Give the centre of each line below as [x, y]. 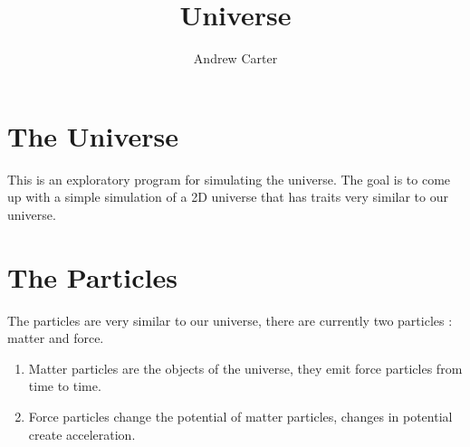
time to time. [65, 386]
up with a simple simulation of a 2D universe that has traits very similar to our [228, 197]
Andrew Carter [235, 58]
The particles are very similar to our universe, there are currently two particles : [230, 320]
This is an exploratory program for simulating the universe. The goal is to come [229, 179]
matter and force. [56, 338]
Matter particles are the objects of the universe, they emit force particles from [245, 368]
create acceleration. [82, 434]
